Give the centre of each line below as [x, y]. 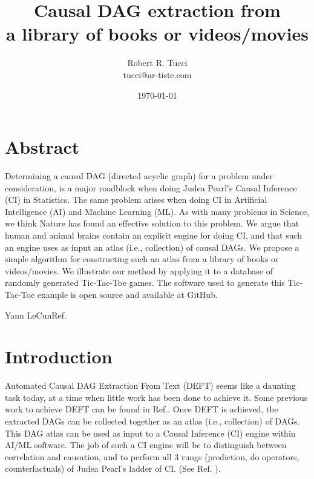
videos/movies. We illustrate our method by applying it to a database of [139, 270]
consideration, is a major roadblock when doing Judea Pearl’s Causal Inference [151, 187]
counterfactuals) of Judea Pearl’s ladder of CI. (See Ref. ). [113, 468]
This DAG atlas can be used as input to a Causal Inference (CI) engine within [150, 433]
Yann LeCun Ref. [36, 315]
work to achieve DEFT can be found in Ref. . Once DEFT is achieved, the [142, 409]
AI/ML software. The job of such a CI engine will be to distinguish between [146, 445]
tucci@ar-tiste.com [157, 74]
